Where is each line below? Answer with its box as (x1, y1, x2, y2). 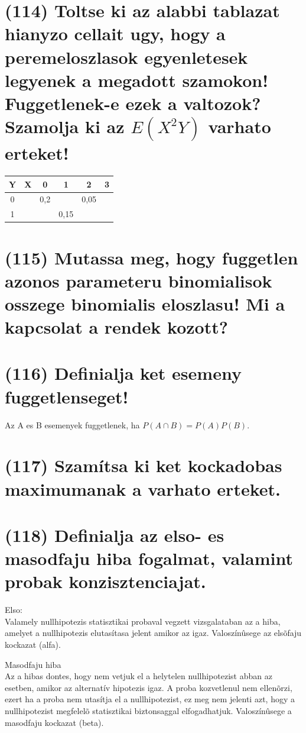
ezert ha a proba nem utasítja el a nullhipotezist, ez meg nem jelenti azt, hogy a (5, 693, 295, 705)
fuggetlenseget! (5, 384, 129, 408)
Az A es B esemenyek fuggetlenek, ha (5, 418, 140, 431)
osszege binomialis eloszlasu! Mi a (5, 291, 285, 315)
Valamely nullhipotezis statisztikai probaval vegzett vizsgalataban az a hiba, (5, 615, 281, 627)
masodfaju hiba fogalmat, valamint (5, 546, 293, 570)
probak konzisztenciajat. (5, 569, 206, 593)
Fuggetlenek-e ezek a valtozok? (5, 91, 261, 115)
